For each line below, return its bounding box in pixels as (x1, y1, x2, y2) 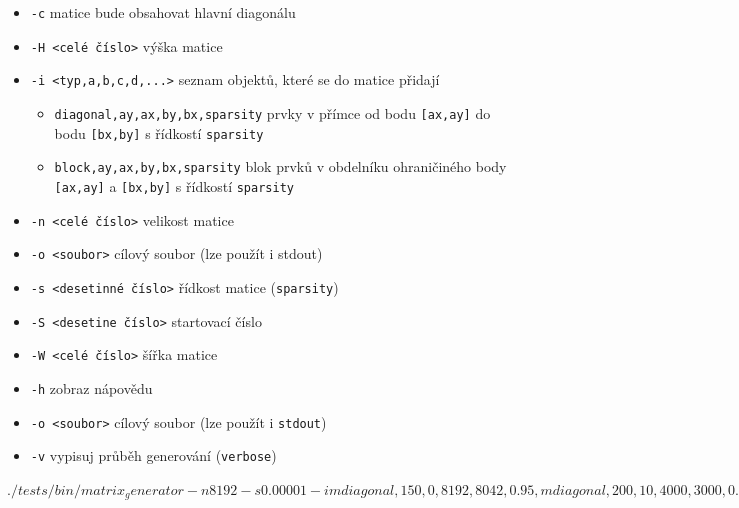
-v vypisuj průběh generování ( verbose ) (30, 445, 277, 466)
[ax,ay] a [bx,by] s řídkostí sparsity (54, 175, 294, 196)
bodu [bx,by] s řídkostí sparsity (54, 122, 264, 143)
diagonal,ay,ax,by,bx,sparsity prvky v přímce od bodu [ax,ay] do (54, 102, 491, 123)
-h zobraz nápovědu (30, 377, 153, 398)
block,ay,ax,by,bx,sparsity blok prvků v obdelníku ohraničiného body (54, 156, 507, 177)
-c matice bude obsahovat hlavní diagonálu (30, 2, 296, 22)
